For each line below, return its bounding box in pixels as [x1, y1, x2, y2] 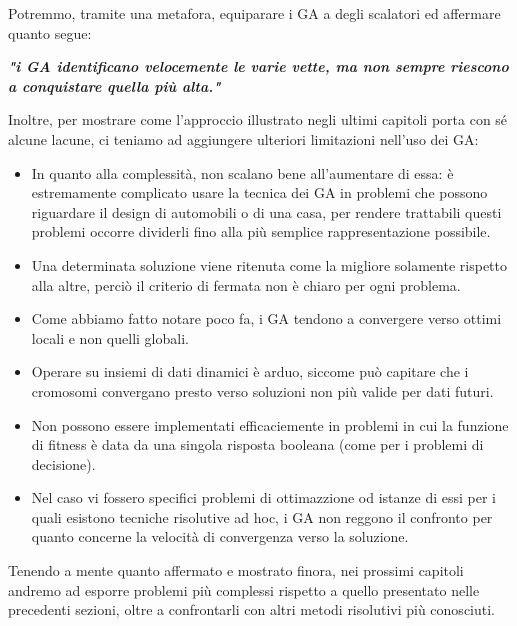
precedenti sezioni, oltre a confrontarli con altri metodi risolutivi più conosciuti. [8, 599, 496, 620]
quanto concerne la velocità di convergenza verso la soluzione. [31, 526, 409, 547]
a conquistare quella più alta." [8, 75, 221, 96]
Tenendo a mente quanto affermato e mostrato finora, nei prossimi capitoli [8, 560, 464, 581]
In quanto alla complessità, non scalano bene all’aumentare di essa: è [31, 162, 454, 183]
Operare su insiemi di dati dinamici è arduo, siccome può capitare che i [31, 361, 469, 382]
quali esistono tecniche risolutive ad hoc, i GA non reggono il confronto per [31, 506, 493, 527]
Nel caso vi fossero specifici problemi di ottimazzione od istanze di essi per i [31, 487, 496, 508]
